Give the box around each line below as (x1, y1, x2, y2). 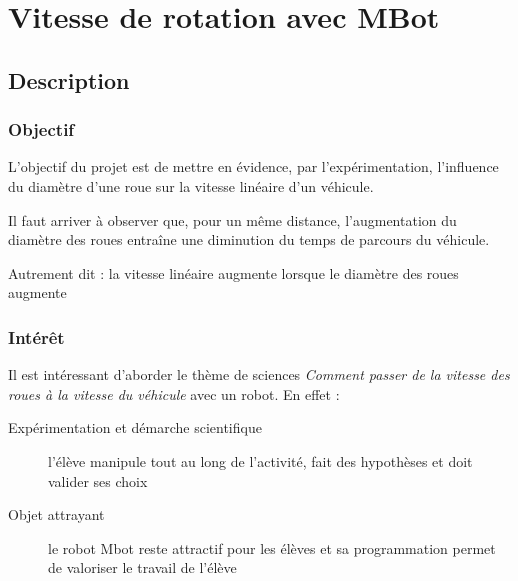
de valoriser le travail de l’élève (48, 557, 237, 578)
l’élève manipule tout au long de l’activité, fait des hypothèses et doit (48, 450, 473, 471)
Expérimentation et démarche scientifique (8, 417, 262, 438)
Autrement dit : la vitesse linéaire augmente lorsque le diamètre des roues (8, 262, 459, 283)
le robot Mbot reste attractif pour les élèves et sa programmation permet (48, 537, 496, 558)
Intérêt (8, 324, 65, 349)
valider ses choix (48, 470, 148, 491)
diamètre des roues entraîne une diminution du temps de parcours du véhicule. (8, 229, 490, 250)
